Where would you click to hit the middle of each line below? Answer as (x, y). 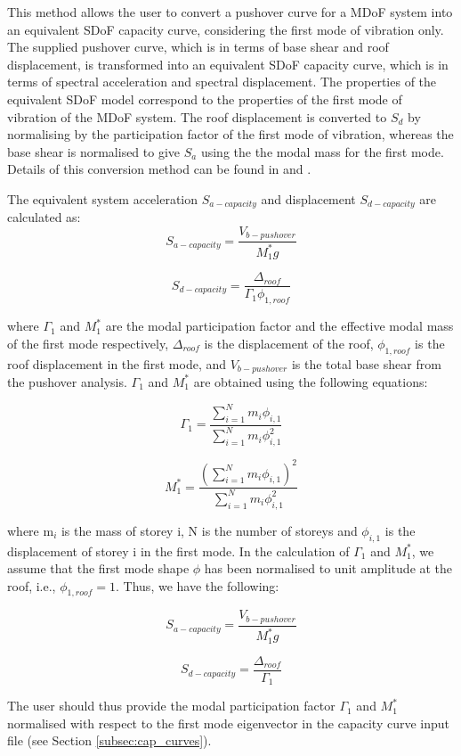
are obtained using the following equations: (311, 381)
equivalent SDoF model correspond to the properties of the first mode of (205, 99)
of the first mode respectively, (88, 343)
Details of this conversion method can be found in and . (159, 169)
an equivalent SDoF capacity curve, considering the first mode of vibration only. (226, 29)
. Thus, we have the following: (198, 585)
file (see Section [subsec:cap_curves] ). (109, 740)
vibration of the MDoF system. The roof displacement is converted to (197, 116)
